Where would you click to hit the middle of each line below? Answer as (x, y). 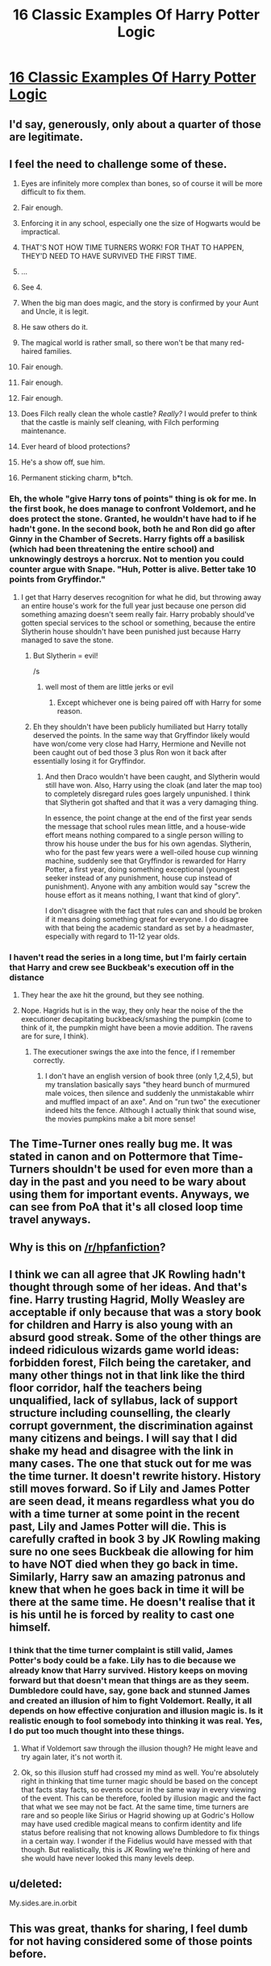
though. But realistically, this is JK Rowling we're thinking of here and (135, 1850)
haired (31, 352)
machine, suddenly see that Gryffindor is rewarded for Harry (146, 860)
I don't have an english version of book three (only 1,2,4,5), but (149, 1076)
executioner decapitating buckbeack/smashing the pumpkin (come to (136, 1018)
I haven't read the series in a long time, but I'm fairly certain (128, 957)
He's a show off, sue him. (63, 462)
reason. (70, 710)
